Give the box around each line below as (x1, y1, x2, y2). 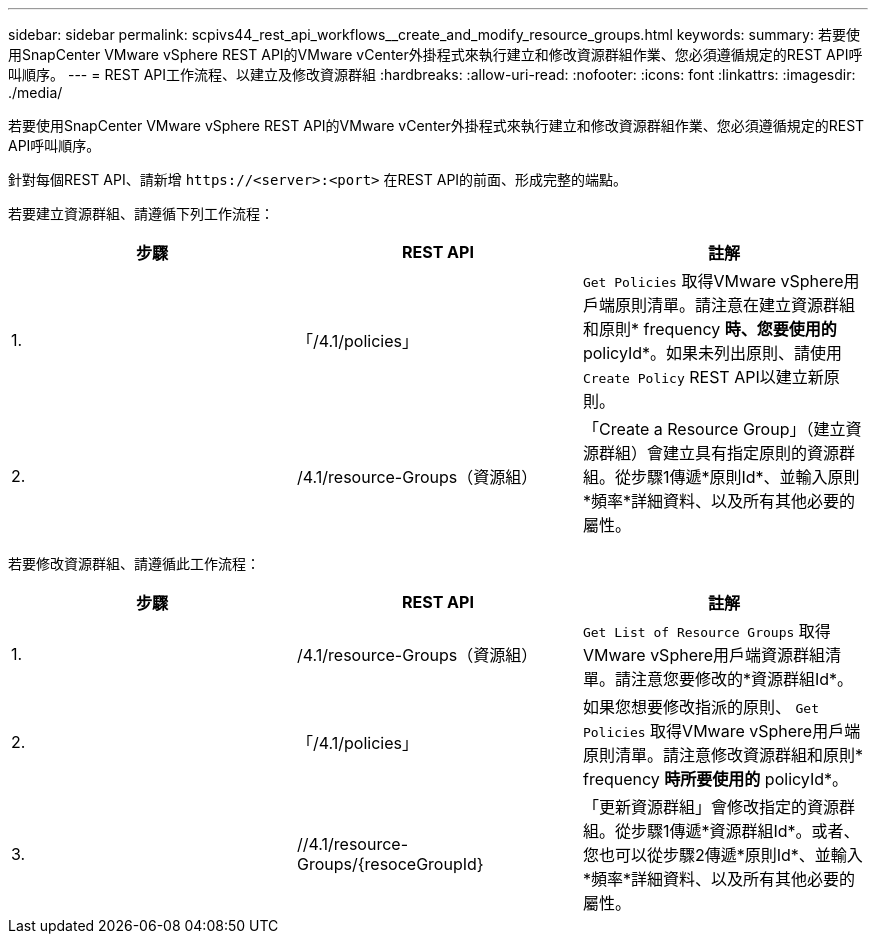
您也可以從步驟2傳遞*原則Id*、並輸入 (582, 845, 863, 865)
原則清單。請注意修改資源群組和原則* (582, 745, 863, 765)
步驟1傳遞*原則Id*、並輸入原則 (630, 467, 860, 487)
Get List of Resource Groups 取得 (582, 621, 831, 641)
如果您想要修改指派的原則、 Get (582, 697, 819, 717)
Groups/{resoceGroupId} (296, 854, 484, 874)
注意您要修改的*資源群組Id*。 (630, 669, 854, 689)
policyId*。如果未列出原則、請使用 (582, 343, 843, 363)
